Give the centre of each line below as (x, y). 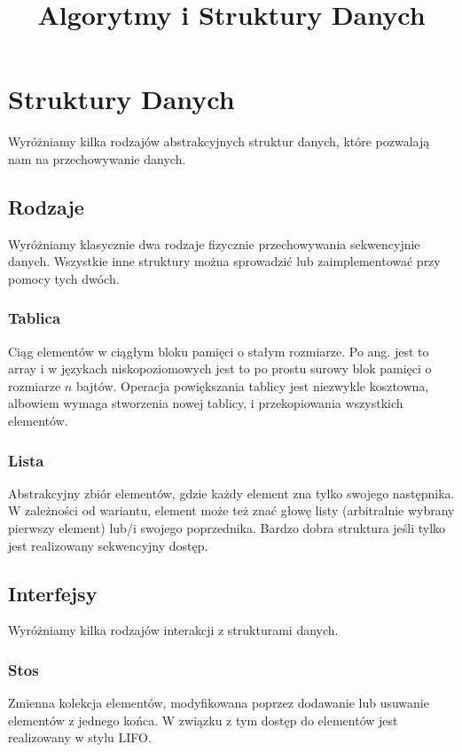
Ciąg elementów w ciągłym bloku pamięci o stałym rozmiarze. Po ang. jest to (219, 351)
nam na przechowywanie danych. (97, 158)
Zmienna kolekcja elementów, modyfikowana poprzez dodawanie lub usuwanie (219, 703)
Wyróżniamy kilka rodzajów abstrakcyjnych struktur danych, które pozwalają (219, 141)
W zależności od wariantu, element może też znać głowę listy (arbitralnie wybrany (231, 510)
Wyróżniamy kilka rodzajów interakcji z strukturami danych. (173, 630)
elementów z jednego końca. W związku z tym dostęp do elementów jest (203, 720)
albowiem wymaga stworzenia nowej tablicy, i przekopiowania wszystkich (206, 403)
